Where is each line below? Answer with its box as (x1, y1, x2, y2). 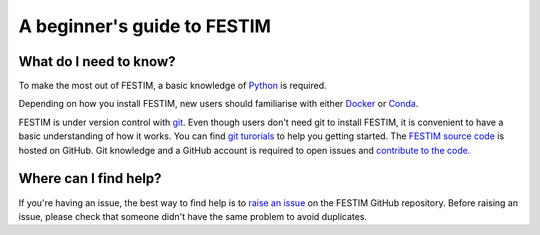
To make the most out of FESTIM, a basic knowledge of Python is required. (18, 80, 327, 92)
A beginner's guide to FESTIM (18, 15, 272, 37)
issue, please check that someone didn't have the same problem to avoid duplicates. (18, 210, 368, 222)
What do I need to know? (18, 53, 176, 70)
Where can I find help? (18, 170, 162, 187)
